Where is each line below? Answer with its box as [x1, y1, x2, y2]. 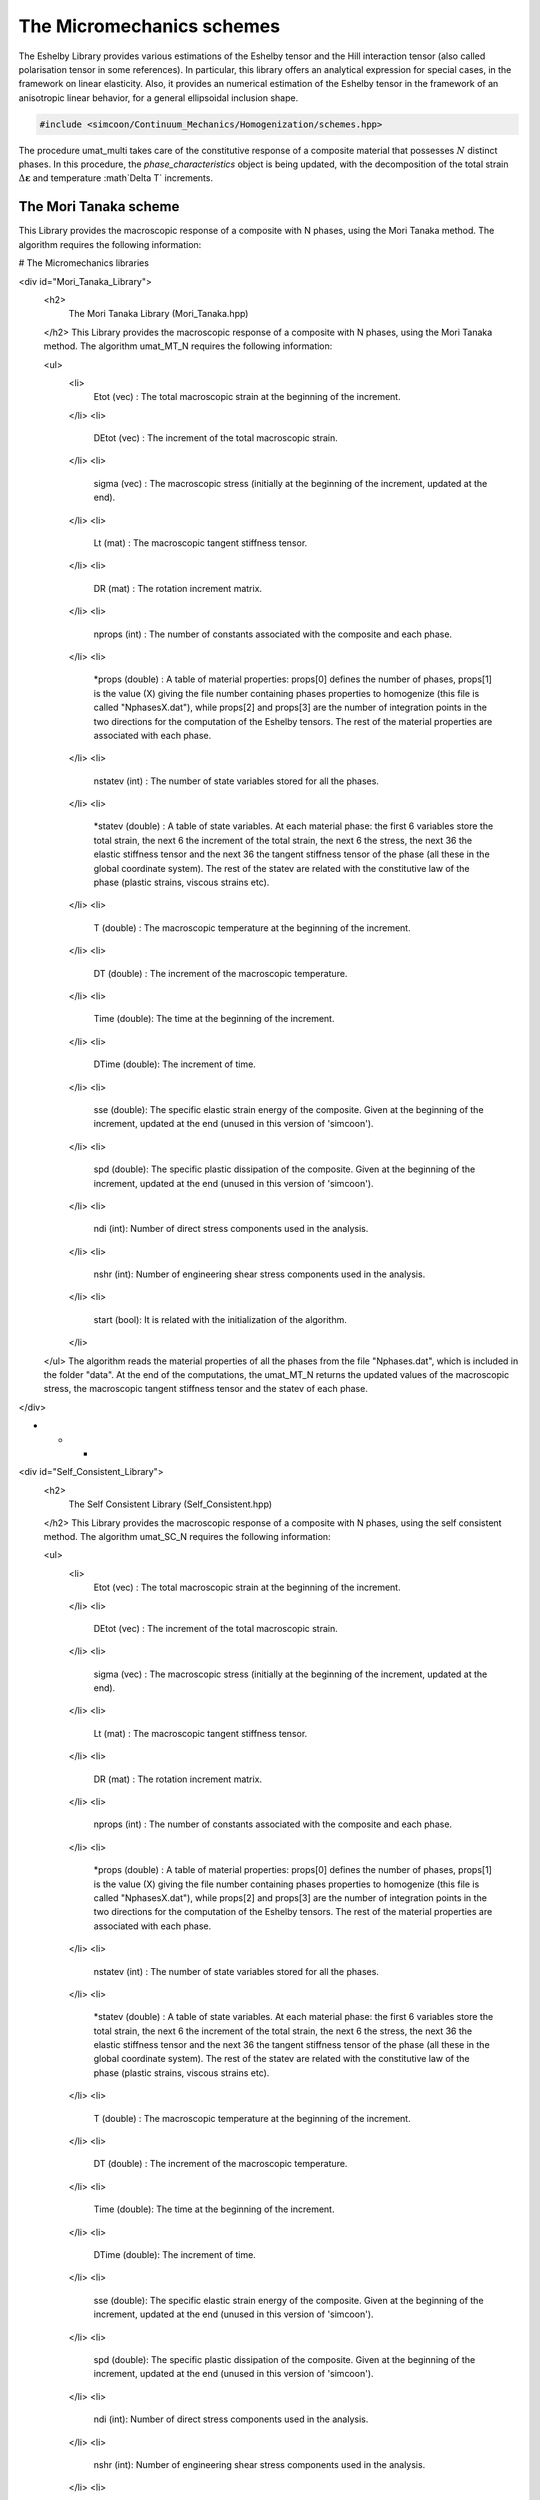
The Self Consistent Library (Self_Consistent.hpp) [68, 1498, 273, 1510]
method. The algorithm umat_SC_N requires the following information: [43, 1530, 331, 1542]
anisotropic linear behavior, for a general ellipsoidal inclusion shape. [18, 91, 299, 104]
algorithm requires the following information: [18, 238, 202, 250]
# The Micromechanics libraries [18, 257, 150, 269]
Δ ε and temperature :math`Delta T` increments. [18, 172, 214, 184]
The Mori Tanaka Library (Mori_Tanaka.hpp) [68, 308, 249, 320]
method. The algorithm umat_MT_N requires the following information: [43, 340, 333, 352]
